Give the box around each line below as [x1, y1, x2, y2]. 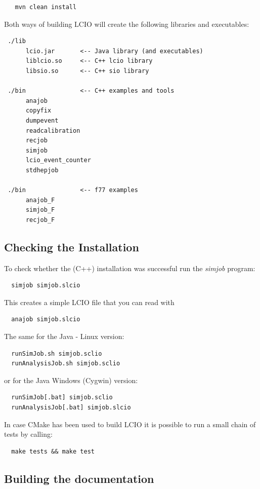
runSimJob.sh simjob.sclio [11, 350, 102, 357]
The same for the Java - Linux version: [4, 331, 124, 342]
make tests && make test [11, 447, 95, 455]
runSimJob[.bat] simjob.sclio [11, 394, 113, 401]
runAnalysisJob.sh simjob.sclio [11, 360, 120, 367]
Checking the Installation [4, 239, 139, 254]
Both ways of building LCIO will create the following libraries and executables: [4, 18, 249, 29]
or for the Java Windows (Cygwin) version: [4, 374, 138, 385]
